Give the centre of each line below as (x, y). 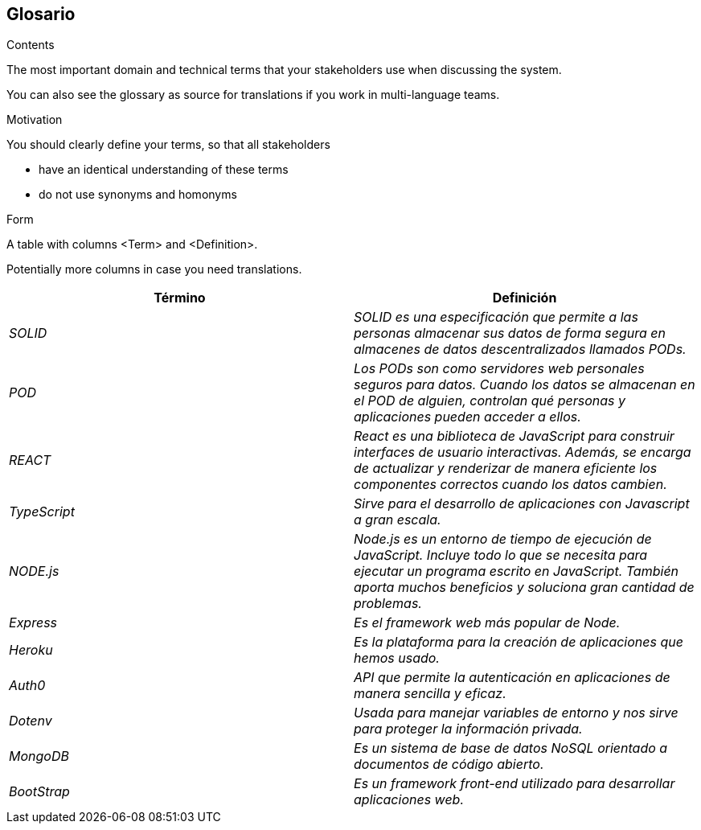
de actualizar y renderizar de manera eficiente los (506, 468)
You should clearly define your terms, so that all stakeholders (168, 145)
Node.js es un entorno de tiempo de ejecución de (503, 539)
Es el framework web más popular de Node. (487, 623)
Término (180, 298)
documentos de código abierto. (449, 764)
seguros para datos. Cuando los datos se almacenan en (525, 385)
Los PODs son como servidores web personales (499, 369)
